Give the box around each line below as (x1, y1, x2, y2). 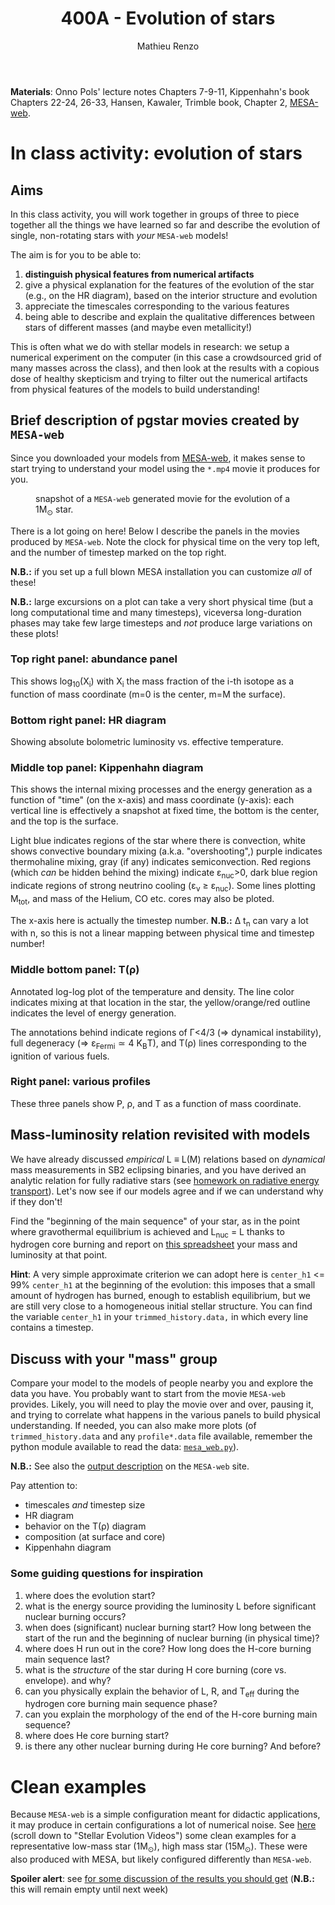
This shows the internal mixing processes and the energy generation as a (10, 783, 313, 796)
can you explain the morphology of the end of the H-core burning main (24, 1708, 318, 1721)
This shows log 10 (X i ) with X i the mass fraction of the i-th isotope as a (10, 675, 295, 689)
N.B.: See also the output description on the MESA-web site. (10, 1460, 250, 1472)
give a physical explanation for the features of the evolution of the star (24, 278, 315, 291)
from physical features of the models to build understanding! (10, 383, 260, 395)
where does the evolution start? (24, 1589, 156, 1601)
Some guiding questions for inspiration (10, 1567, 204, 1581)
